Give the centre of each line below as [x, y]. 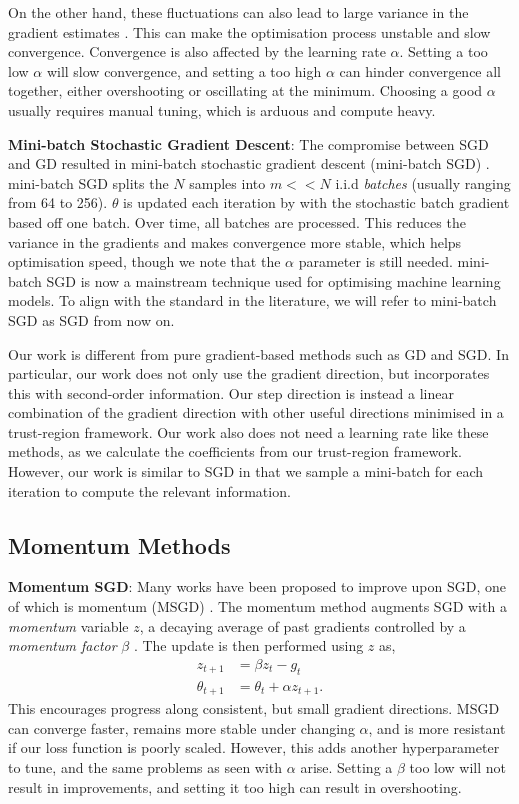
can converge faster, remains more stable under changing [181, 727]
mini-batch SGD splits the [88, 182]
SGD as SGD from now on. [91, 319]
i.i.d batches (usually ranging [423, 182]
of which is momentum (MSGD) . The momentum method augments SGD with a [257, 606]
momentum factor [62, 645]
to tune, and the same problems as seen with [145, 766]
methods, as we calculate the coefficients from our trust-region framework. [235, 451]
